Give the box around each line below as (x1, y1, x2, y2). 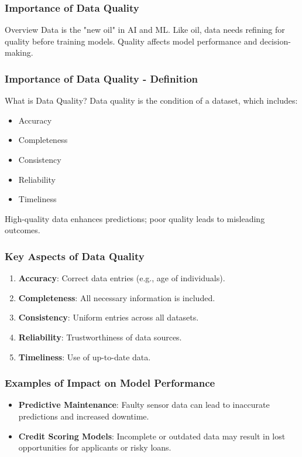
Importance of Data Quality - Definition (5, 71, 198, 86)
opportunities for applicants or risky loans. (18, 441, 171, 453)
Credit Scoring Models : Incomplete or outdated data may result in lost (18, 429, 286, 442)
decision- (259, 35, 291, 47)
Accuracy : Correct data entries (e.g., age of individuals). (18, 272, 225, 284)
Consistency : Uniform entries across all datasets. (18, 311, 199, 323)
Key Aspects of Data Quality (5, 248, 145, 263)
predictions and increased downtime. (18, 410, 149, 422)
